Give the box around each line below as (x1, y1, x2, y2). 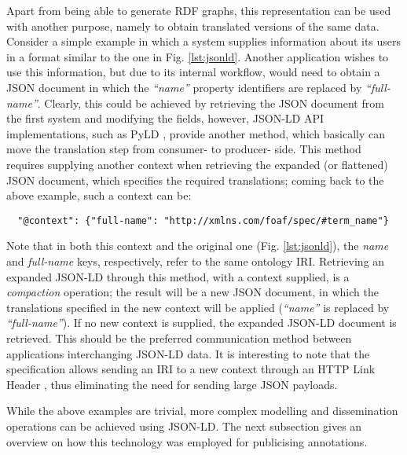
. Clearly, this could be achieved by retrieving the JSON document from (37, 94, 384, 111)
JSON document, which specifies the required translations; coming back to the (6, 171, 384, 188)
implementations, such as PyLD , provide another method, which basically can (6, 125, 386, 141)
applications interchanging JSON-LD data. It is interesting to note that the (6, 345, 370, 361)
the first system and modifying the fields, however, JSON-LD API (6, 110, 324, 127)
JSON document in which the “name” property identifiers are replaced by (6, 79, 362, 95)
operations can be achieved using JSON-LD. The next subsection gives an (6, 417, 362, 434)
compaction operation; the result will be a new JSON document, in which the (6, 284, 379, 300)
